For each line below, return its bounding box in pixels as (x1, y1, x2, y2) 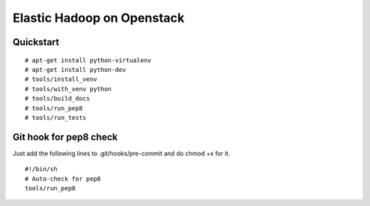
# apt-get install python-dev (25, 66, 127, 73)
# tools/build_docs (25, 94, 90, 103)
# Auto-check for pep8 (25, 175, 101, 183)
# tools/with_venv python (25, 85, 112, 92)
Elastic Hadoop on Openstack (12, 10, 185, 25)
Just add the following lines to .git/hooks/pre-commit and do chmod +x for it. (12, 149, 230, 157)
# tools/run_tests (25, 114, 87, 121)
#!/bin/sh (25, 165, 58, 173)
